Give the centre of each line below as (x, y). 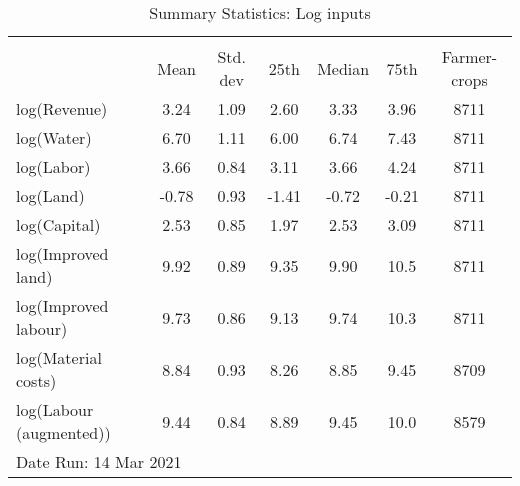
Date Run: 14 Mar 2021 (99, 461)
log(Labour (55, 409)
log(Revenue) (62, 108)
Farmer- (469, 56)
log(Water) (54, 137)
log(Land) (50, 195)
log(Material (59, 357)
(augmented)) (63, 432)
